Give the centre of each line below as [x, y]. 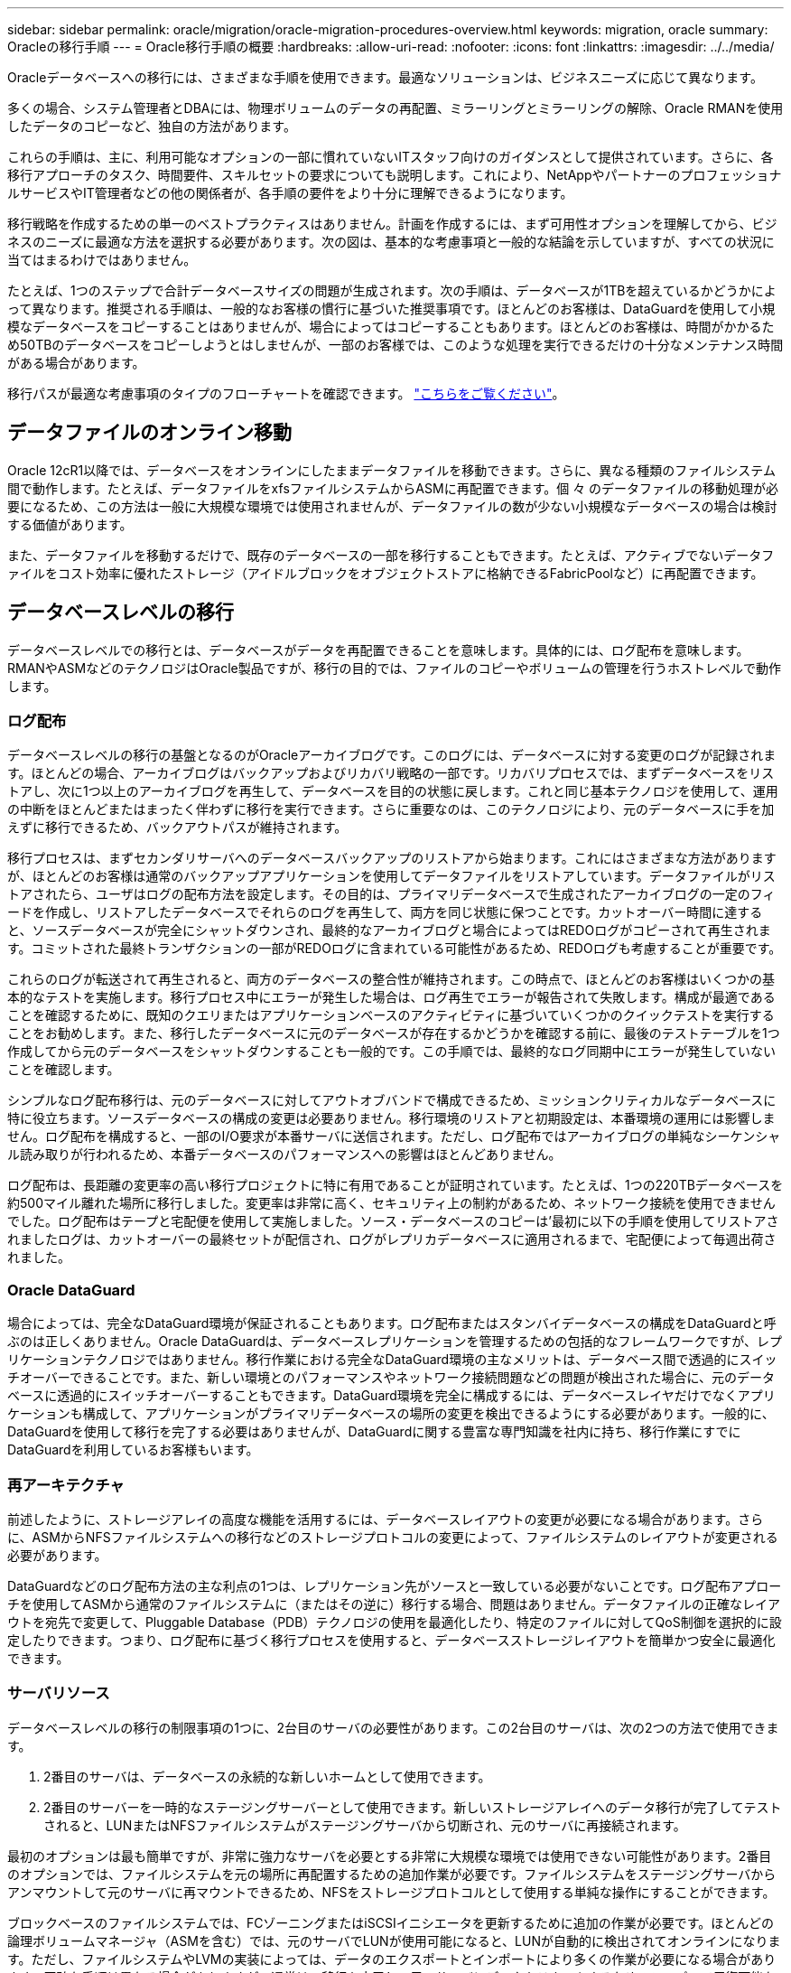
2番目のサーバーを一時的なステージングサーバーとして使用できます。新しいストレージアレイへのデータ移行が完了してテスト [413, 1807]
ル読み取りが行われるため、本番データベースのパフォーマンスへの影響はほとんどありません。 [284, 1155]
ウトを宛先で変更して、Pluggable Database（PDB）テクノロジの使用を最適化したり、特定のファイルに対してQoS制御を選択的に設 [395, 1622]
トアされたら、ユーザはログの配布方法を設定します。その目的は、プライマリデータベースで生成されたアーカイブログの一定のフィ [391, 894]
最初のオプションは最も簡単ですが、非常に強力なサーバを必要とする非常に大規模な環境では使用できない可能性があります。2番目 [390, 1856]
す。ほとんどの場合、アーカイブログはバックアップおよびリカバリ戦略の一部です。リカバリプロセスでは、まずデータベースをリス [391, 773]
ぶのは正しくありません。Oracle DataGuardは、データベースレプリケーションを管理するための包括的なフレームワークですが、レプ [395, 1342]
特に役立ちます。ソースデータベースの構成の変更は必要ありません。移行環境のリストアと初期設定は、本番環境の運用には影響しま [391, 1118]
